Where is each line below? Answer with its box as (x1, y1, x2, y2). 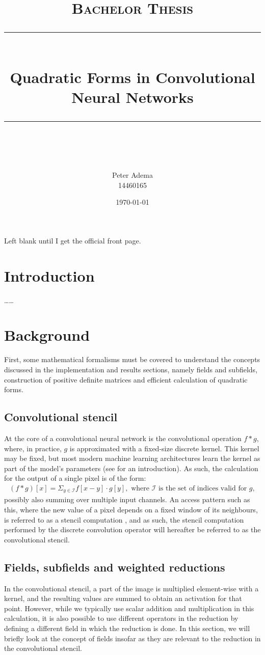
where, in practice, (4, 443, 62, 453)
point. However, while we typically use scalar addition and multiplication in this (4, 603, 254, 613)
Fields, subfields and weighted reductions (4, 559, 225, 575)
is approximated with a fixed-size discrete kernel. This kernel (69, 443, 259, 453)
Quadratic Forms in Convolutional (10, 66, 255, 87)
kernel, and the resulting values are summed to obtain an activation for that (4, 593, 242, 604)
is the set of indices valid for (158, 484, 247, 492)
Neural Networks (71, 86, 194, 107)
